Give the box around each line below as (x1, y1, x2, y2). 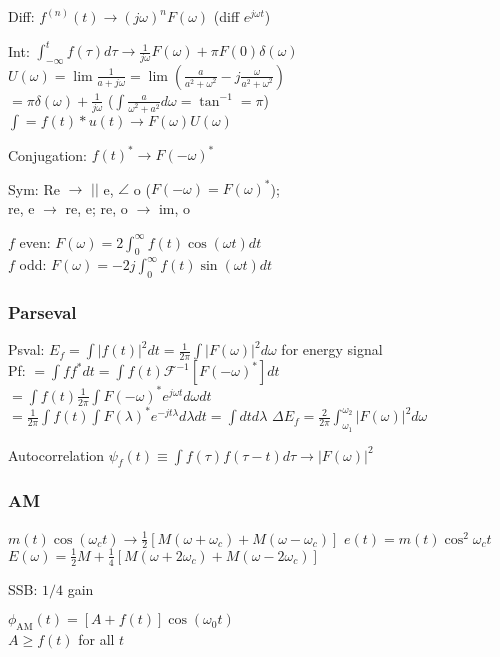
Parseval (8, 300, 77, 325)
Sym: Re (8, 178, 60, 199)
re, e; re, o (65, 197, 128, 218)
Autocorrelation (8, 444, 105, 465)
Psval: (8, 339, 45, 360)
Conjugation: (8, 144, 87, 165)
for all (78, 629, 115, 650)
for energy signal (281, 339, 383, 360)
